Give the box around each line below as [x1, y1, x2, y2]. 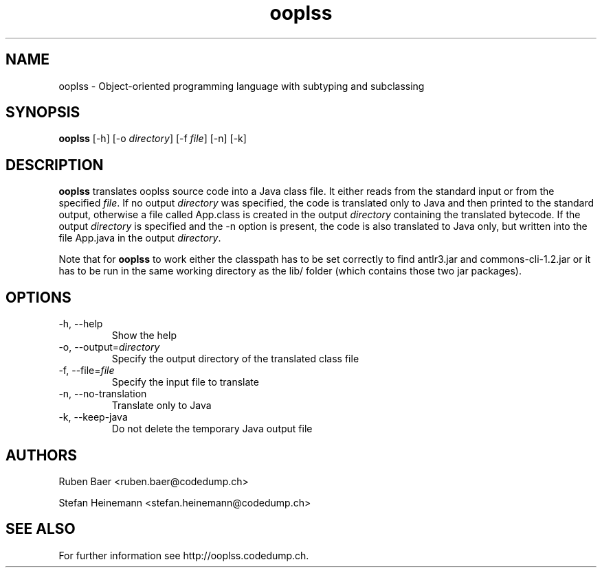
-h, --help [58, 318, 103, 330]
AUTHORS [5, 446, 78, 464]
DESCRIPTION [5, 156, 104, 174]
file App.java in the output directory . [58, 232, 221, 244]
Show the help [111, 329, 177, 342]
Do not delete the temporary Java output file [111, 423, 313, 435]
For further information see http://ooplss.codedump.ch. [58, 549, 309, 561]
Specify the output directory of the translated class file [111, 353, 359, 365]
